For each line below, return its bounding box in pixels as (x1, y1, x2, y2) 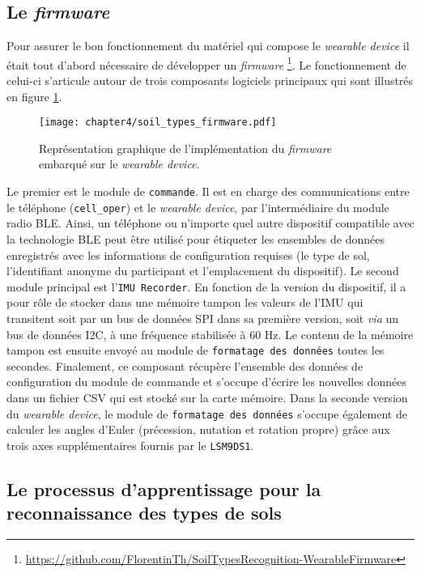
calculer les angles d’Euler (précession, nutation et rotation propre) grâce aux (6, 421, 390, 438)
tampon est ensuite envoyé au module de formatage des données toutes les (6, 342, 385, 359)
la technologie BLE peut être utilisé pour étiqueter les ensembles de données (6, 230, 385, 247)
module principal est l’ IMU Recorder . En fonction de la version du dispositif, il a (6, 278, 406, 295)
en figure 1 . (6, 87, 62, 104)
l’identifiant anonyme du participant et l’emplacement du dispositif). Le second (6, 262, 399, 279)
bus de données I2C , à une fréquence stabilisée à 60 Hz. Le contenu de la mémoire (6, 325, 414, 342)
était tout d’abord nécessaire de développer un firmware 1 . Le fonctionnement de (6, 53, 406, 73)
